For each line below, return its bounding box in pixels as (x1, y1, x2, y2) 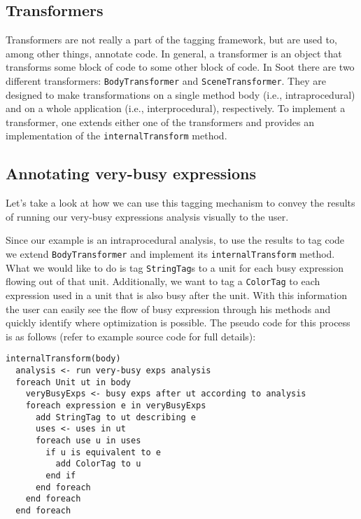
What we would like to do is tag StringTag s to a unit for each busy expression (6, 260, 344, 275)
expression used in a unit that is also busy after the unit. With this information (6, 288, 347, 303)
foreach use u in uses (35, 436, 141, 445)
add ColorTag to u (55, 459, 141, 469)
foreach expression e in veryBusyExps (25, 401, 206, 411)
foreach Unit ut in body (15, 377, 131, 387)
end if (45, 470, 76, 480)
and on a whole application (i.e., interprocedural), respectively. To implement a (6, 101, 346, 116)
